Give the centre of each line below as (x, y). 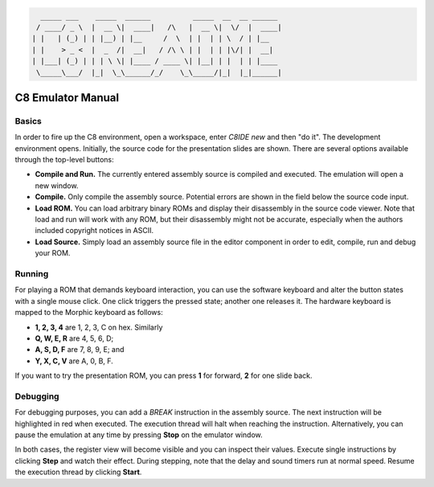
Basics (28, 121)
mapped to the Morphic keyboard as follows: (89, 313)
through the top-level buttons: (64, 160)
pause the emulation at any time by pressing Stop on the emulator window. (139, 435)
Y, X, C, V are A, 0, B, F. (74, 361)
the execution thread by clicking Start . (78, 472)
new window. (57, 186)
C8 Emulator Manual (67, 98)
